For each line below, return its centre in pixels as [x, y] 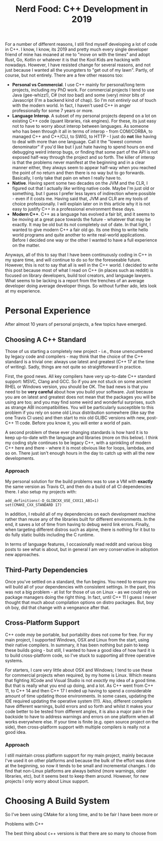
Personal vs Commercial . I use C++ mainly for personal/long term [78, 85]
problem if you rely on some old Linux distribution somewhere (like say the [80, 412]
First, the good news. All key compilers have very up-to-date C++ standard [80, 376]
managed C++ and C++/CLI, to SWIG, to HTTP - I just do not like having [84, 137]
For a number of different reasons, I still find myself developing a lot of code [81, 44]
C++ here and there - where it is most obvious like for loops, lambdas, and [80, 448]
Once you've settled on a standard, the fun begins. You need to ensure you [80, 582]
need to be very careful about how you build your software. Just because [79, 391]
